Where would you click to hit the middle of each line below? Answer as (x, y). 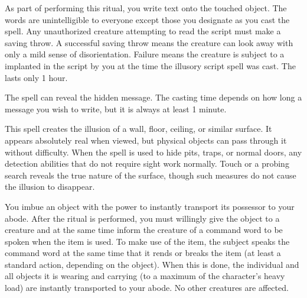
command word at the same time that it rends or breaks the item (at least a (143, 253)
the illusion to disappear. (50, 187)
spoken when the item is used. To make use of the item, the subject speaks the (147, 241)
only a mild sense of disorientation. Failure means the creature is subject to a (145, 54)
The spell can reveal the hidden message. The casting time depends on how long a (153, 97)
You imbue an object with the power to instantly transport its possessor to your (150, 206)
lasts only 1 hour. (36, 77)
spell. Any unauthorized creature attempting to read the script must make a (143, 31)
